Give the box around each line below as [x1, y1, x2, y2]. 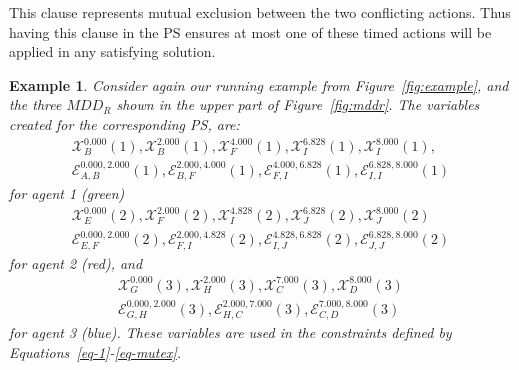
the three [9, 94, 62, 115]
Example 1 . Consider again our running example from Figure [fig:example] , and [9, 74, 509, 95]
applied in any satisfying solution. [9, 41, 216, 62]
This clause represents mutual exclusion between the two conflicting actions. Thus [9, 2, 511, 22]
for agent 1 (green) [9, 183, 125, 204]
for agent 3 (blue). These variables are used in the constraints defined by [9, 322, 452, 343]
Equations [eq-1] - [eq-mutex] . [9, 341, 182, 362]
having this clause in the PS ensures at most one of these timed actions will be [9, 21, 492, 42]
